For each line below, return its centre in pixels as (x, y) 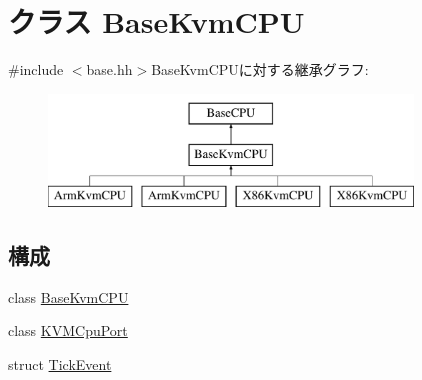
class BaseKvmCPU (68, 296)
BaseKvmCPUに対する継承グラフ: (260, 69)
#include (36, 69)
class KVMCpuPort (68, 330)
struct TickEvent (60, 364)
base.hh (109, 69)
